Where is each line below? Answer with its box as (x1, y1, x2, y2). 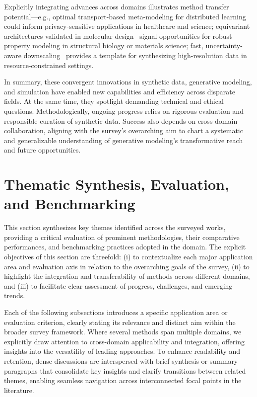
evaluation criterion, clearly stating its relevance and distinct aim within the (4, 317, 236, 327)
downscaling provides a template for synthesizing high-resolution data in (23, 50, 247, 60)
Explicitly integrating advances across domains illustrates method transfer (4, 1, 229, 11)
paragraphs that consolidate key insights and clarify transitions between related (4, 365, 246, 376)
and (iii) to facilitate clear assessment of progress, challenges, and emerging (4, 280, 233, 291)
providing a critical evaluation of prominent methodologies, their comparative (4, 232, 240, 242)
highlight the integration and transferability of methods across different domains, (4, 271, 250, 281)
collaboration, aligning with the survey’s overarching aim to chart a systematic (4, 125, 243, 136)
